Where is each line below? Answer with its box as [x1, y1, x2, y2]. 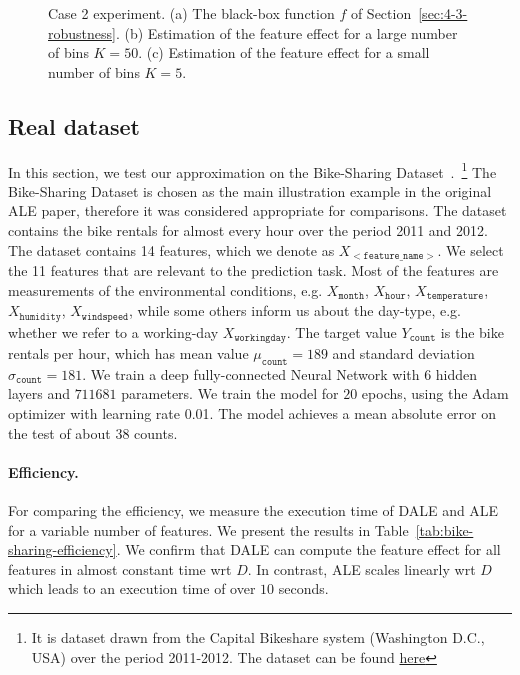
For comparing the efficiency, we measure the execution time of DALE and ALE [8, 499, 499, 520]
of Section [350, 3, 412, 23]
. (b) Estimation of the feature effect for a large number [115, 22, 458, 43]
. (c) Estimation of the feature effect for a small [138, 42, 430, 63]
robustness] [48, 22, 116, 43]
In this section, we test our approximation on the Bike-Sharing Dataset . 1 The [8, 158, 497, 182]
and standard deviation [332, 343, 475, 364]
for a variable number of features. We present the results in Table [8, 519, 409, 540]
